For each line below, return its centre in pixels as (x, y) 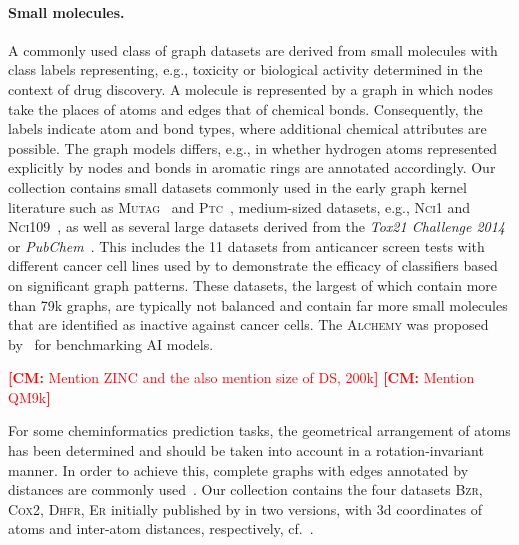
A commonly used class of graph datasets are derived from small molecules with (253, 49)
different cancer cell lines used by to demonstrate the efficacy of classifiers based (253, 265)
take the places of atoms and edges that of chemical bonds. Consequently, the (245, 108)
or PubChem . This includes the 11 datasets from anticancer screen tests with (246, 245)
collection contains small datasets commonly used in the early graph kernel (237, 186)
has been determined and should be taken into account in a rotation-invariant (246, 450)
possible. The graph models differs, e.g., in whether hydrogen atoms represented (253, 147)
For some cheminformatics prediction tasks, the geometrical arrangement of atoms (259, 430)
